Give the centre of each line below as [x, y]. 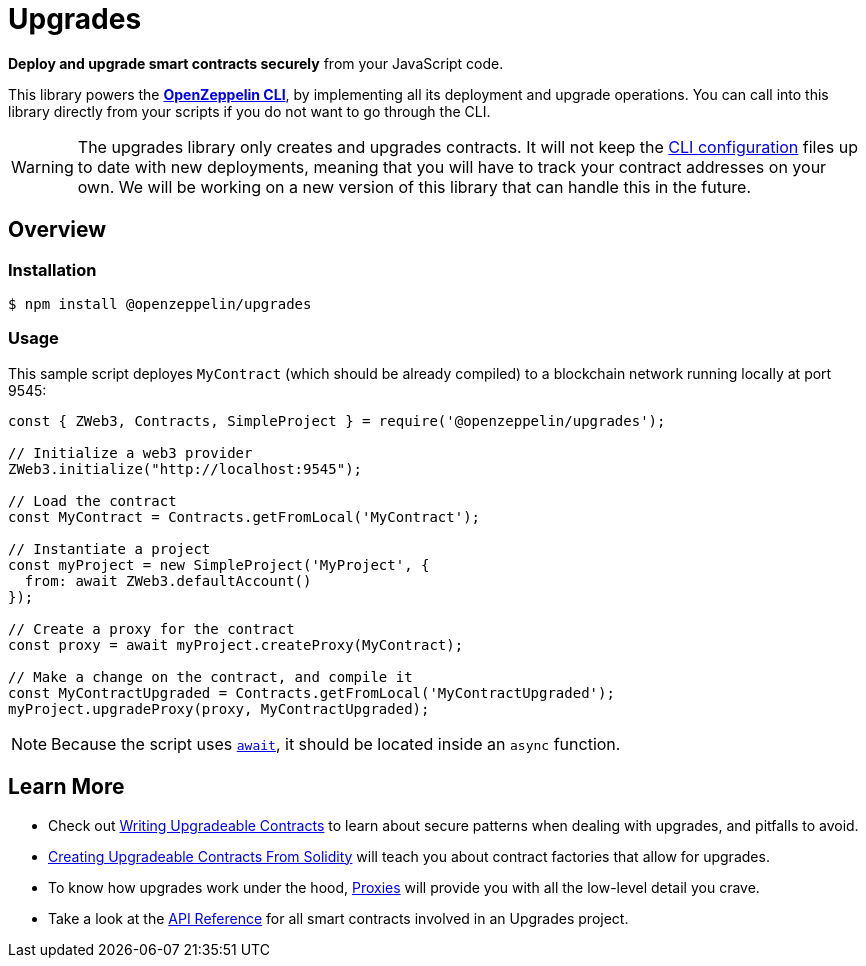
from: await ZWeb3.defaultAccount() [168, 580]
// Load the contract [92, 500]
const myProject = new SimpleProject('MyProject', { [219, 564]
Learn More [66, 787]
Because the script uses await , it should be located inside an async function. [336, 743]
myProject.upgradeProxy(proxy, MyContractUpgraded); [219, 708]
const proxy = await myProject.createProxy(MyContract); [236, 644]
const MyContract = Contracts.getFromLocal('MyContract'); [244, 516]
